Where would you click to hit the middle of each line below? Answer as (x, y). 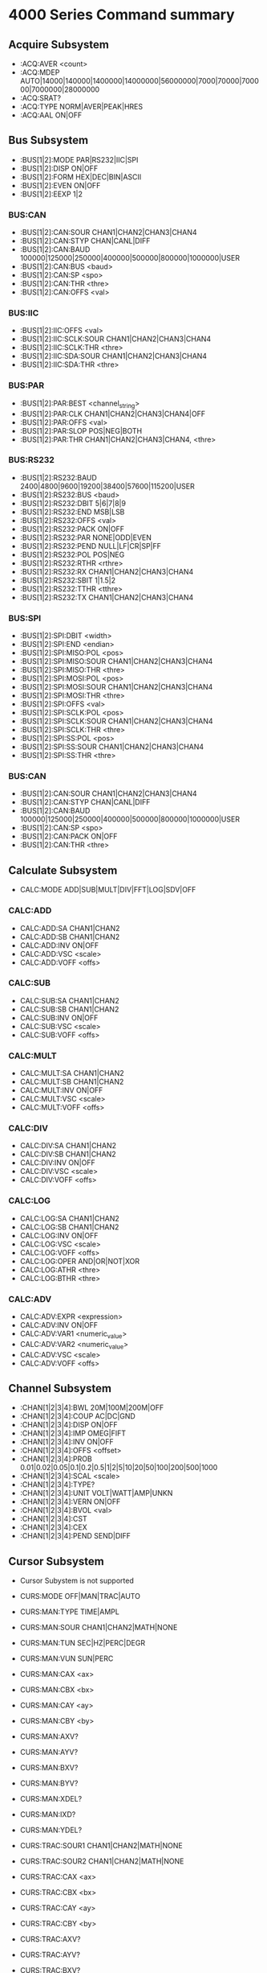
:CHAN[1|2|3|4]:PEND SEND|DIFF (75, 1536)
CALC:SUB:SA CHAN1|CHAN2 (69, 1000)
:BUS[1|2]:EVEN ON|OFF (60, 185)
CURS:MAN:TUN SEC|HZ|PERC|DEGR (83, 1643)
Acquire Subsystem (59, 45)
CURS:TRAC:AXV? (50, 1939)
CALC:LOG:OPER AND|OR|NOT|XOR (80, 1261)
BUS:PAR (26, 385)
